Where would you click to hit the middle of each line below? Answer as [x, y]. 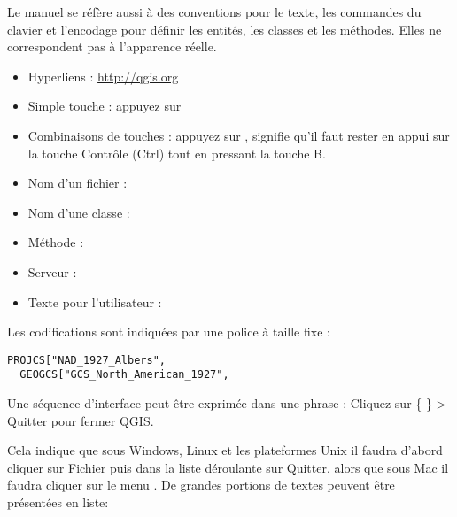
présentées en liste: [58, 502]
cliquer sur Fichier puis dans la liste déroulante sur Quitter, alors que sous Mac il [228, 467]
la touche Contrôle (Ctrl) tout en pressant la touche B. [177, 153]
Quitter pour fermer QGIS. [81, 420]
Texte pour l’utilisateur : [95, 301]
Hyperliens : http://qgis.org [103, 76]
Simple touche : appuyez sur [105, 106]
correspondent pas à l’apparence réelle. [112, 46]
